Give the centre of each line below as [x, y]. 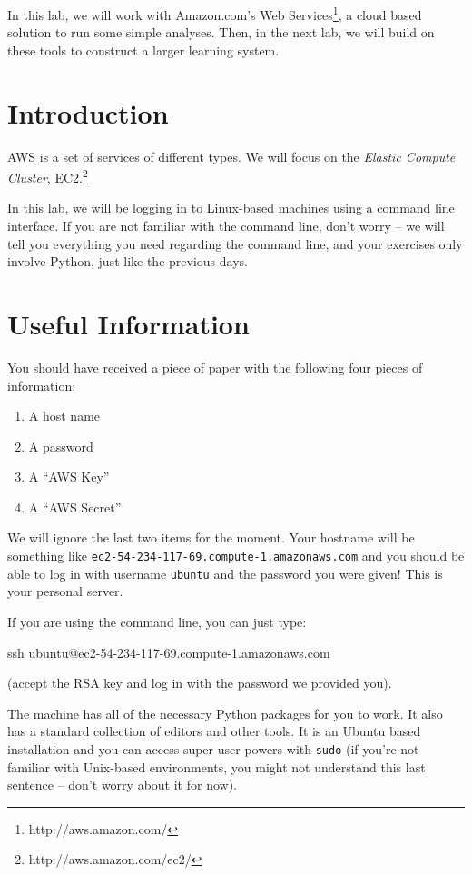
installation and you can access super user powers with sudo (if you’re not [213, 748]
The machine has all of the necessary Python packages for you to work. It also [225, 713]
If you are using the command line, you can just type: [157, 621]
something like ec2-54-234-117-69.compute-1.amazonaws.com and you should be [236, 556]
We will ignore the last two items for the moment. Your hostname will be [211, 537]
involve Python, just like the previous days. [128, 261]
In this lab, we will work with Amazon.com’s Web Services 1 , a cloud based [215, 13]
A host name [64, 416]
